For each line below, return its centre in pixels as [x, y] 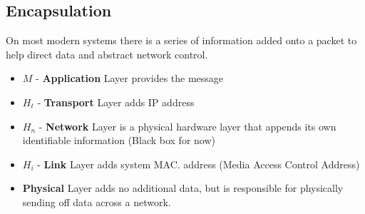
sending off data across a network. [97, 202]
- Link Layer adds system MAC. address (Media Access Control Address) [199, 164]
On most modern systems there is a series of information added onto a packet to [181, 40]
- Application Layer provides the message [130, 78]
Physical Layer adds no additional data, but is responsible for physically [183, 188]
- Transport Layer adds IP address [116, 102]
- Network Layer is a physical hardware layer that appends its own [187, 126]
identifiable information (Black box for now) [119, 140]
